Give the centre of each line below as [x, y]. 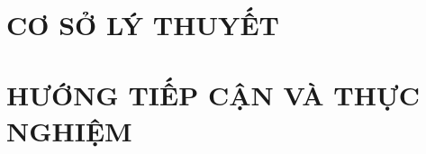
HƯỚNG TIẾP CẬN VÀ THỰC [213, 95]
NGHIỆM [69, 130]
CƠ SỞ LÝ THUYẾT [143, 24]
